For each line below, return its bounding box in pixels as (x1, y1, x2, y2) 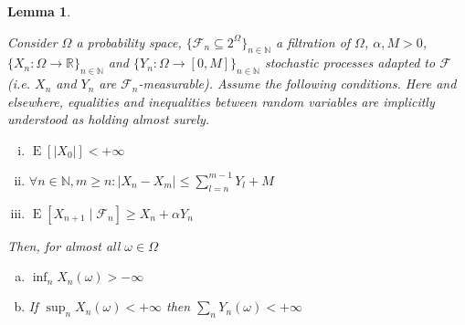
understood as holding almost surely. (7, 110, 210, 129)
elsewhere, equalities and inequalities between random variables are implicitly (7, 91, 435, 110)
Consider (7, 32, 58, 51)
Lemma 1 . (7, 2, 71, 20)
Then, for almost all (7, 236, 121, 255)
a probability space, (76, 32, 182, 51)
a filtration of (276, 32, 351, 51)
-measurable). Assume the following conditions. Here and (138, 74, 457, 93)
